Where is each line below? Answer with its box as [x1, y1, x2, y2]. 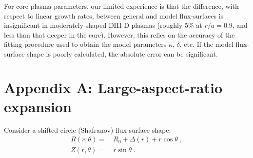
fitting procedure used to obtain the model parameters [4, 39, 167, 49]
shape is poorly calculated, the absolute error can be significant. [27, 48, 218, 59]
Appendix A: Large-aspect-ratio [4, 77, 223, 97]
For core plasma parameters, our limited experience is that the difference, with [4, 1, 239, 11]
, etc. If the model [179, 39, 234, 49]
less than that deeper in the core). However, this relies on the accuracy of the [4, 29, 235, 39]
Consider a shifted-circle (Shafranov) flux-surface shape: [4, 124, 171, 135]
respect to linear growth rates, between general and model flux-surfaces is [4, 10, 224, 20]
